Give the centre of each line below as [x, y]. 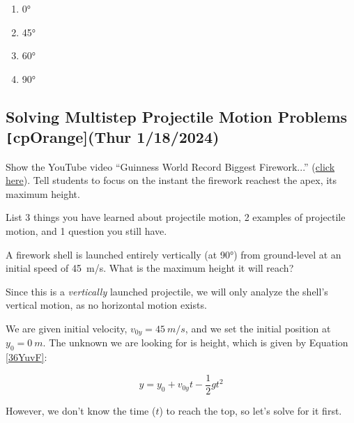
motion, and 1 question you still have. [86, 230]
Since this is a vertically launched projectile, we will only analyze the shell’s [167, 291]
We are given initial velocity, [67, 328]
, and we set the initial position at [258, 328]
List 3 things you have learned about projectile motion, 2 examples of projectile [176, 217]
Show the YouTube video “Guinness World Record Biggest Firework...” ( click [170, 166]
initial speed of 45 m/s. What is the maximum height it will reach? [150, 268]
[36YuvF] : [26, 357]
